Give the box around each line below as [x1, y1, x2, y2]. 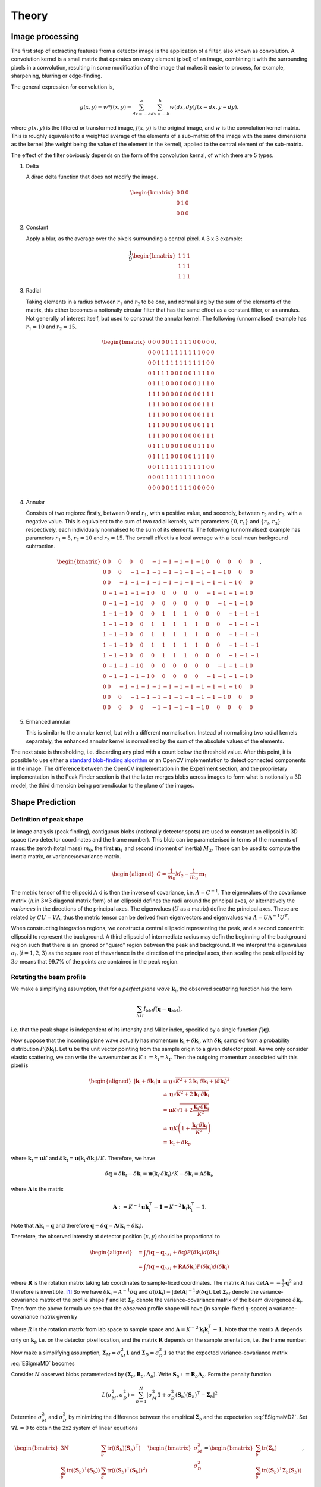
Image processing [11, 32, 80, 42]
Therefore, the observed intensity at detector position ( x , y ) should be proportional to [11, 1233, 220, 1240]
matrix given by [39, 1313, 78, 1320]
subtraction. [26, 542, 56, 550]
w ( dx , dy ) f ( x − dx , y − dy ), [169, 103, 239, 110]
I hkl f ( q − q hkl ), [143, 1006, 182, 1014]
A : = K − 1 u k [112, 1203, 149, 1210]
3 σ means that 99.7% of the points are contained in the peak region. [11, 958, 180, 965]
